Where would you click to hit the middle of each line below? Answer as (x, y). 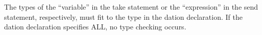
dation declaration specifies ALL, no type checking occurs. (95, 27)
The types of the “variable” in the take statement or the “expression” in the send (131, 7)
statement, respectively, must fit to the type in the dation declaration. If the (123, 16)
